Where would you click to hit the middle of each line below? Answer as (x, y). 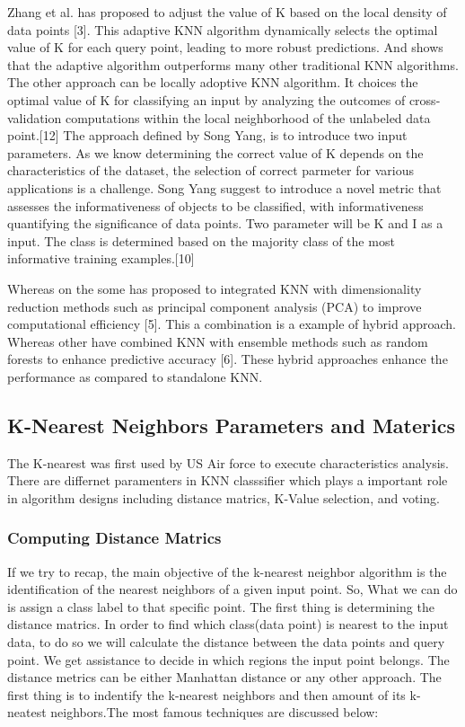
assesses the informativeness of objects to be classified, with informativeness (215, 205)
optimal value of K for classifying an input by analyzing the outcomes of (206, 99)
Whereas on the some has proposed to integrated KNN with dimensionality (215, 288)
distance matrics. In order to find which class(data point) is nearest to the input (228, 624)
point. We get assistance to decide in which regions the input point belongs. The (228, 659)
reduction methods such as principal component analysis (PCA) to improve (215, 306)
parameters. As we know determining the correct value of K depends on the (215, 152)
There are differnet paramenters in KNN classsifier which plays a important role (228, 480)
